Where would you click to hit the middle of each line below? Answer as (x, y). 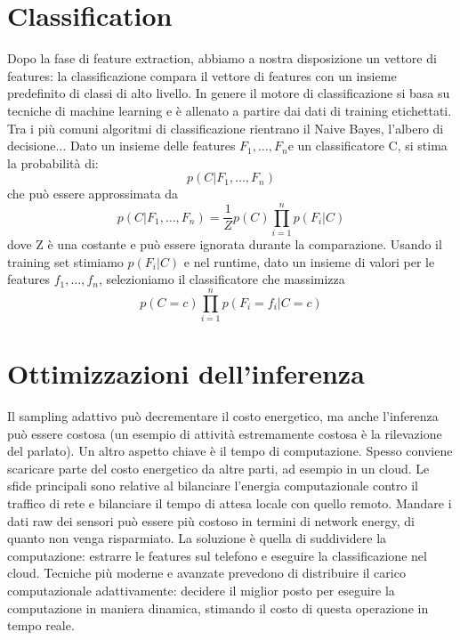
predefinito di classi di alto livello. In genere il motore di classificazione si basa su (229, 93)
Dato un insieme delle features (153, 146)
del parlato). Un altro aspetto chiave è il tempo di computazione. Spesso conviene (230, 451)
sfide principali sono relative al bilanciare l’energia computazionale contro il (213, 486)
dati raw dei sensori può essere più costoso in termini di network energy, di (211, 520)
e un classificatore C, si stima (367, 146)
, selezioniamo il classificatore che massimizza (222, 279)
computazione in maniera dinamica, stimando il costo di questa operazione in (218, 608)
